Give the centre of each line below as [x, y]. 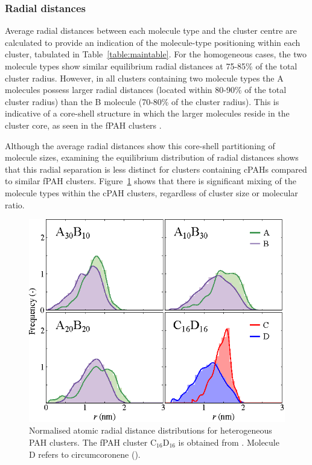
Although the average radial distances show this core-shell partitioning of [140, 145]
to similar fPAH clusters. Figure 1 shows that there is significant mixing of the [151, 181]
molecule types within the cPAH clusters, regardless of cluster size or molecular [151, 192]
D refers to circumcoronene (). [85, 454]
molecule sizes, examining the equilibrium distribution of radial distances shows [152, 157]
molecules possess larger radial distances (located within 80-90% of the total [146, 90]
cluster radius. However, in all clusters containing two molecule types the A [144, 78]
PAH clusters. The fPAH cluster [88, 442]
